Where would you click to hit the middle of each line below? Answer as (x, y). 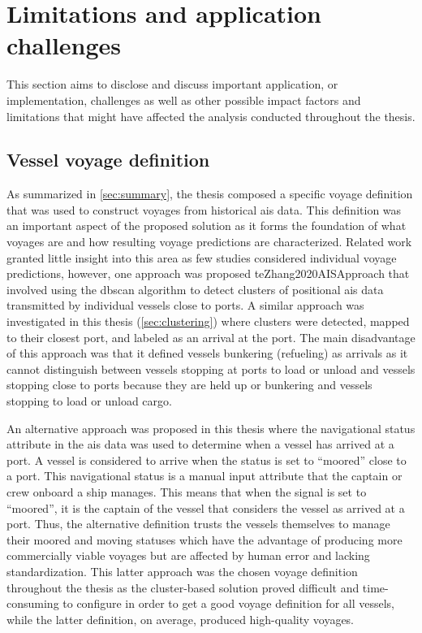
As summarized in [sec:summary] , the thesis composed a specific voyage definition (210, 194)
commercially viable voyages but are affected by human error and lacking (188, 555)
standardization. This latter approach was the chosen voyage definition (182, 571)
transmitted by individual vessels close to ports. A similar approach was (185, 305)
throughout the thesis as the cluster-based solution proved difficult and (183, 587)
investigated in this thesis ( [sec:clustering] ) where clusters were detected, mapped (208, 321)
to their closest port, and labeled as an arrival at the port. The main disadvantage (211, 337)
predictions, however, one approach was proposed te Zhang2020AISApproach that (208, 273)
